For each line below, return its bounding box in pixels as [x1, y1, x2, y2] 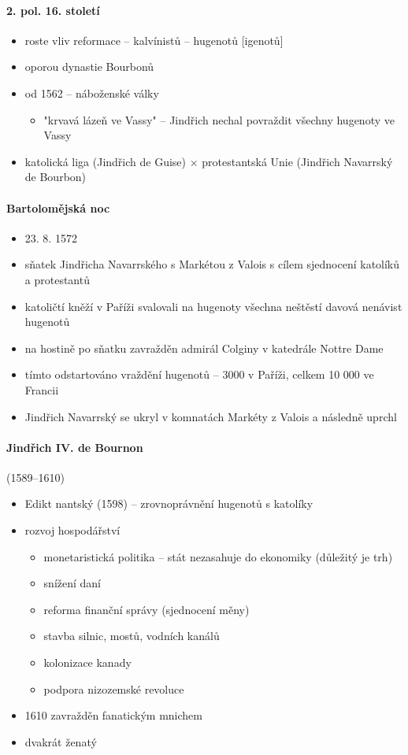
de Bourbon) [24, 168, 87, 185]
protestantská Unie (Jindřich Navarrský [202, 153, 393, 169]
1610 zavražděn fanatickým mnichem [24, 707, 202, 724]
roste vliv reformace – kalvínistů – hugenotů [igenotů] [24, 31, 284, 48]
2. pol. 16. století [6, 2, 100, 18]
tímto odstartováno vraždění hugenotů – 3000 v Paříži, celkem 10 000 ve [24, 366, 374, 383]
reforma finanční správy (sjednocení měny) [43, 601, 250, 617]
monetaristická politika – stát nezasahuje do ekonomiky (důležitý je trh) [43, 548, 393, 564]
